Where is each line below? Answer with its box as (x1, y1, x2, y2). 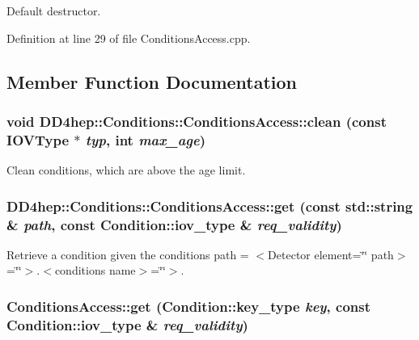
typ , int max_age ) (85, 129, 206, 149)
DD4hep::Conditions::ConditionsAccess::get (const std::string (6, 195, 413, 216)
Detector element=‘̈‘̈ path (268, 246, 394, 262)
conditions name (54, 262, 136, 279)
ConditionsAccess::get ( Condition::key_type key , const (6, 296, 370, 316)
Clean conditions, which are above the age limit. (6, 162, 246, 178)
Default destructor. (6, 2, 101, 19)
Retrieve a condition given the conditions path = (6, 246, 249, 262)
